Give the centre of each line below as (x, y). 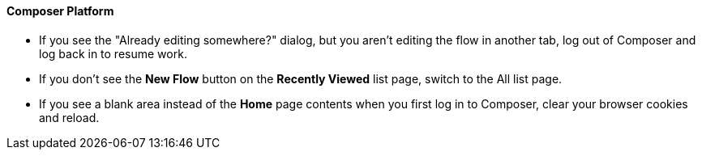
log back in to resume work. (113, 53)
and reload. (69, 117)
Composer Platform (60, 11)
